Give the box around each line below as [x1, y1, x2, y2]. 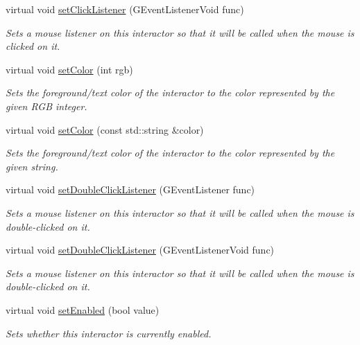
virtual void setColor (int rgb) [6, 62, 133, 76]
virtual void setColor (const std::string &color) [6, 122, 204, 136]
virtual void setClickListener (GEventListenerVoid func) [6, 2, 244, 16]
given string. [6, 159, 58, 173]
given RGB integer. [6, 98, 87, 113]
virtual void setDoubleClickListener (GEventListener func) [6, 182, 255, 197]
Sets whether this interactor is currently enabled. [6, 326, 212, 340]
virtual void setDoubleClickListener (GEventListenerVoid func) [6, 242, 275, 257]
